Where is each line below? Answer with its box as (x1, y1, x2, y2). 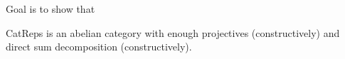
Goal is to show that (6, 1, 95, 16)
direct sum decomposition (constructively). (6, 39, 192, 54)
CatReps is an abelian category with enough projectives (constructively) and (6, 25, 340, 40)
